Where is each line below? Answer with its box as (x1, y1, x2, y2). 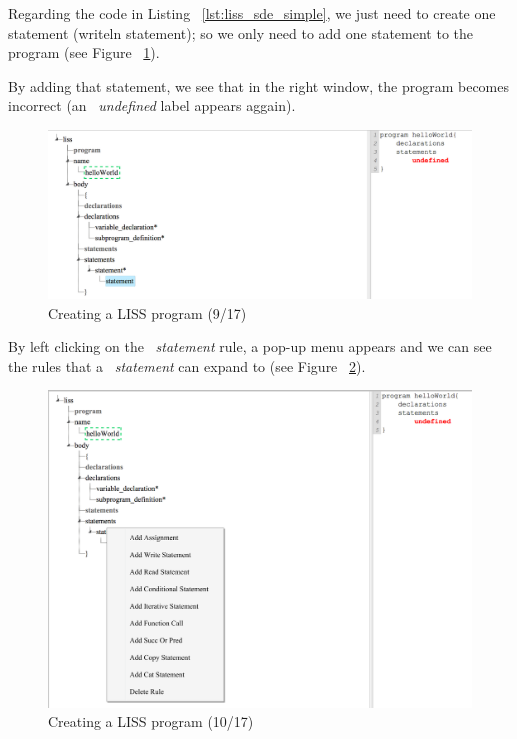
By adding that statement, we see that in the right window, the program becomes (8, 75, 510, 96)
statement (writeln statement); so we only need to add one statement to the (8, 22, 473, 43)
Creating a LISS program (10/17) (48, 711, 254, 732)
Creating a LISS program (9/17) (48, 302, 247, 323)
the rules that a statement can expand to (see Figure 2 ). (8, 355, 366, 376)
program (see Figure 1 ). (8, 42, 160, 63)
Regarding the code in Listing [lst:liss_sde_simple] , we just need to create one (8, 3, 496, 23)
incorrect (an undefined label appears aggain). (8, 95, 296, 116)
